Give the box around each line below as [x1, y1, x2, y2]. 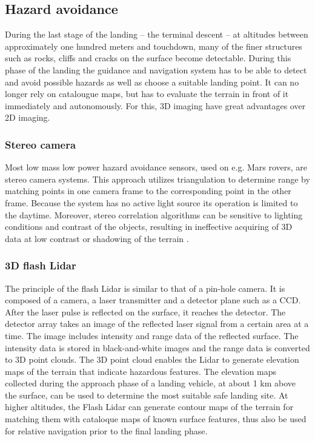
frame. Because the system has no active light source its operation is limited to [5, 196, 298, 209]
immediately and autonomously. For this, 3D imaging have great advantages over [5, 99, 306, 112]
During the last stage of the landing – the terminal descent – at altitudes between [5, 28, 308, 41]
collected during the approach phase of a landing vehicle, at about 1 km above [5, 377, 296, 389]
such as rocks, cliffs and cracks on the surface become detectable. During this [5, 52, 291, 64]
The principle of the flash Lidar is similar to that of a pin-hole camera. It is [5, 281, 285, 294]
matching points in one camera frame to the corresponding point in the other [5, 184, 291, 197]
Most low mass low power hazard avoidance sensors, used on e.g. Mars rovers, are [5, 161, 308, 173]
